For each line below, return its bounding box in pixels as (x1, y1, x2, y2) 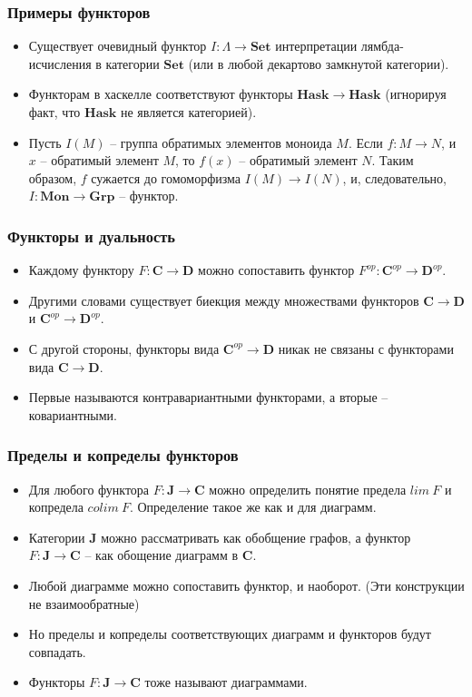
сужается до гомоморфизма (91, 168, 241, 187)
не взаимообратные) (28, 594, 140, 613)
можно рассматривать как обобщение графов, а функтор (101, 527, 411, 546)
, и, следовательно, (342, 168, 447, 187)
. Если (348, 133, 383, 152)
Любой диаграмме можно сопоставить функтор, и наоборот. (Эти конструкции (28, 575, 465, 594)
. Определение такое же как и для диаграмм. (129, 497, 377, 516)
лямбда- (360, 36, 404, 55)
